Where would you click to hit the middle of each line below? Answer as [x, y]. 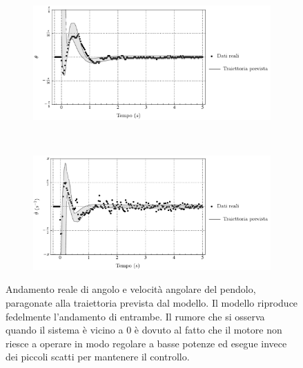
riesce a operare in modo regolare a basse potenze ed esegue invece [146, 343]
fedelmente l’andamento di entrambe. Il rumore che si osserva [135, 316]
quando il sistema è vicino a [65, 330]
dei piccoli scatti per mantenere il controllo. [98, 357]
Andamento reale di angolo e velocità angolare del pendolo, [131, 289]
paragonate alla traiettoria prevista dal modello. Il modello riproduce [152, 302]
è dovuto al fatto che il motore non [208, 330]
